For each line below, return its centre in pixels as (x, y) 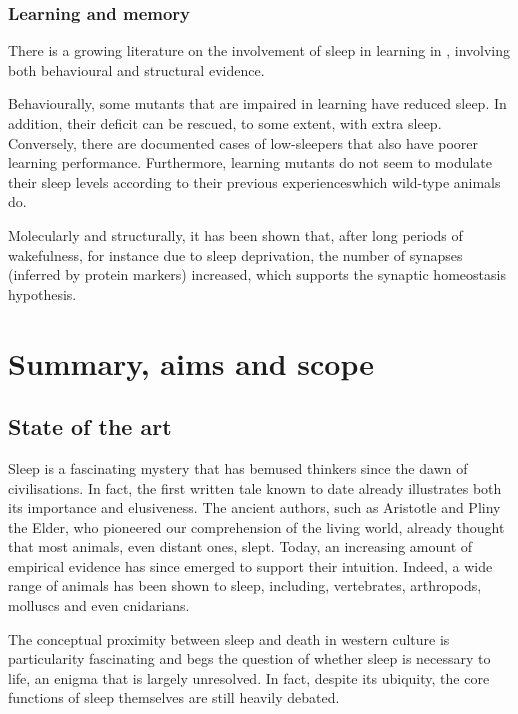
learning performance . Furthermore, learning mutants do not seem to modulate (250, 162)
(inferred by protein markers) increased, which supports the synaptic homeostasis (257, 274)
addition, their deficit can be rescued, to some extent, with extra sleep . (225, 123)
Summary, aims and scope (191, 362)
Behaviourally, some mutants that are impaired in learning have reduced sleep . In (257, 103)
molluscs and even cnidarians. (99, 605)
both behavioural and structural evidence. (136, 69)
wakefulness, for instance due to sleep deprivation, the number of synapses (235, 254)
